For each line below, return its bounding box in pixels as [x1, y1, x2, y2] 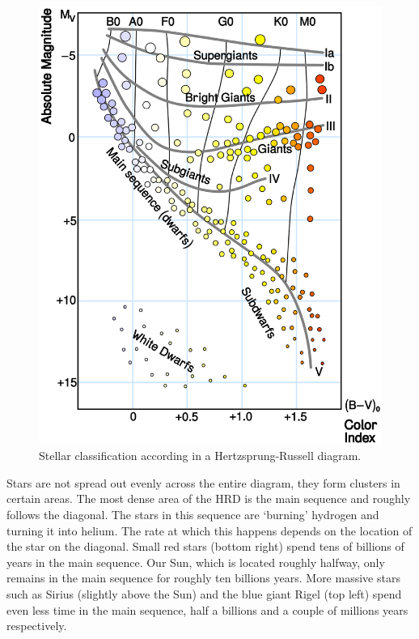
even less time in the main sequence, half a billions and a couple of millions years [6, 601, 408, 618]
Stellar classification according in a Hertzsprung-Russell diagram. [39, 447, 362, 464]
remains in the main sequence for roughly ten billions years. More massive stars [6, 569, 400, 586]
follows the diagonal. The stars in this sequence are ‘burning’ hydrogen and [6, 506, 379, 523]
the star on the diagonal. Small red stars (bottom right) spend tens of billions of [6, 538, 404, 555]
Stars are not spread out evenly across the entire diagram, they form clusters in [6, 474, 400, 491]
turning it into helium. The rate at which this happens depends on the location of [6, 522, 413, 539]
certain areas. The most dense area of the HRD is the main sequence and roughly [6, 490, 411, 507]
